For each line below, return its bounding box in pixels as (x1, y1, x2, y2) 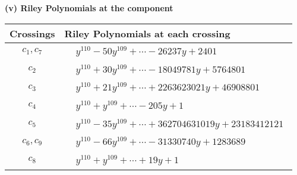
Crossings (10, 26, 55, 40)
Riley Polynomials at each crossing (64, 26, 230, 40)
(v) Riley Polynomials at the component (5, 2, 173, 14)
